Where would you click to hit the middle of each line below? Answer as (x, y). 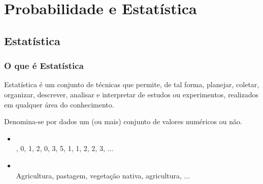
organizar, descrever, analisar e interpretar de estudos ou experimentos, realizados (131, 94)
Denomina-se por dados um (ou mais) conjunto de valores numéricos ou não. (123, 121)
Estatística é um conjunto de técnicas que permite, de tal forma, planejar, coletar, (132, 84)
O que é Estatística (44, 66)
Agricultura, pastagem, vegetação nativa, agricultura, (99, 175)
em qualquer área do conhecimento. (59, 104)
